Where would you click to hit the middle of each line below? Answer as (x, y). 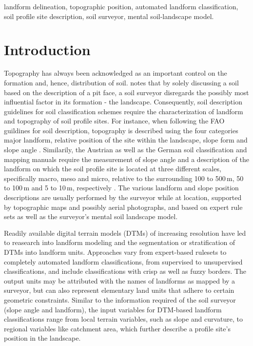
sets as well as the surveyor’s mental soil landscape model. (91, 216)
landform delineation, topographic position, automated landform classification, (121, 6)
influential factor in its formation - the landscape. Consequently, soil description (123, 102)
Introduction (47, 50)
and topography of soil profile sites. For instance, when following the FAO (114, 121)
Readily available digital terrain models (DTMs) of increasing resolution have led (125, 233)
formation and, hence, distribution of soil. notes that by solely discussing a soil (121, 82)
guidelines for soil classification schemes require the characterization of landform (124, 111)
